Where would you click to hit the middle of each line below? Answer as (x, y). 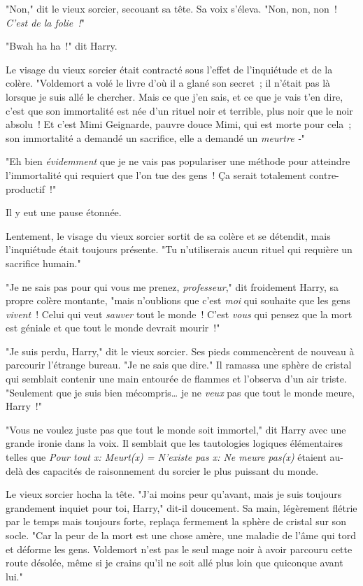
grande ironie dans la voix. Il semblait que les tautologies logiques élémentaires (174, 443)
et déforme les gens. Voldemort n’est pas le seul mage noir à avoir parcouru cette (179, 549)
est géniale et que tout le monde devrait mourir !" (113, 328)
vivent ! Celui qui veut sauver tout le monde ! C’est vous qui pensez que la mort (179, 314)
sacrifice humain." (43, 263)
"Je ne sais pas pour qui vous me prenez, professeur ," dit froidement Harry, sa (172, 286)
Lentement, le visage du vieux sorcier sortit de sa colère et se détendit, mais (168, 235)
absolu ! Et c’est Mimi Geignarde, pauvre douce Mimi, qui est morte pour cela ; (179, 124)
